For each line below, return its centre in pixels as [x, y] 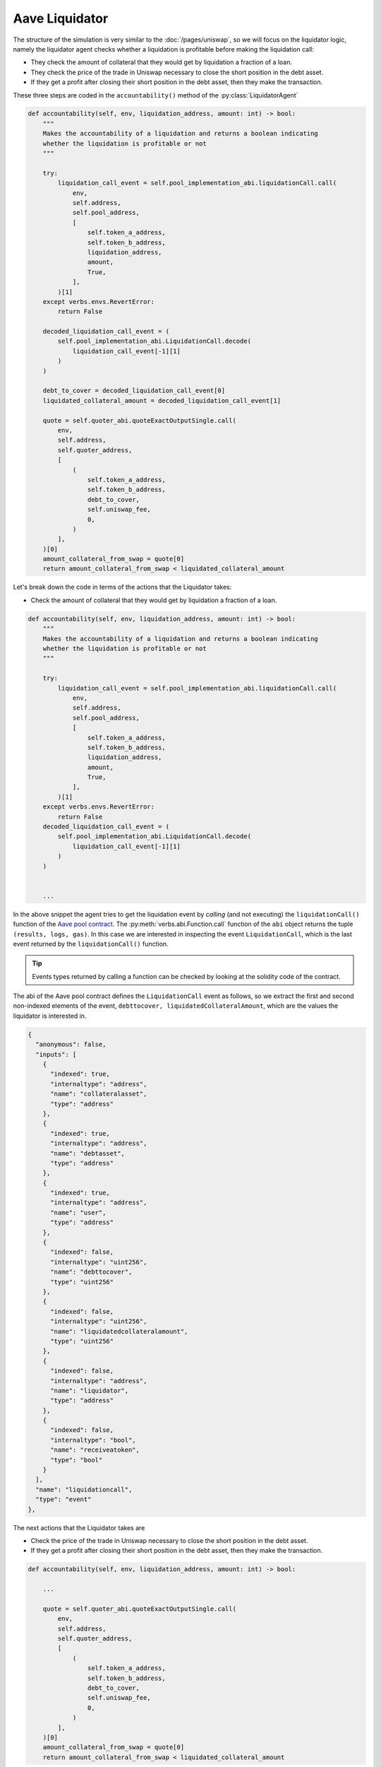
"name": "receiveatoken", [95, 1450]
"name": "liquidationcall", [84, 1489]
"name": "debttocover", [91, 1272]
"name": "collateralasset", [99, 1094]
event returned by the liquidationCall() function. [91, 944]
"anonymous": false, [71, 1045]
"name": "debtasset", [87, 1153]
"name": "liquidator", [90, 1390]
